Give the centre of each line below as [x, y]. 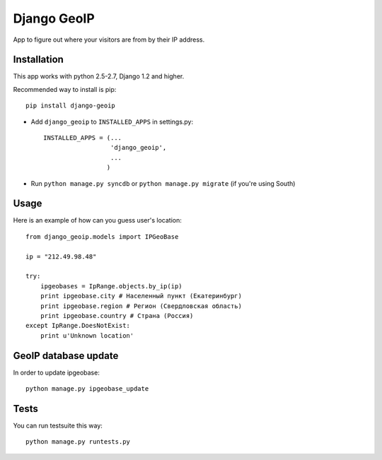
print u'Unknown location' [87, 335]
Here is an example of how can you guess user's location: [97, 220]
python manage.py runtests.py [78, 442]
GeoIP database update [66, 356]
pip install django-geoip [71, 106]
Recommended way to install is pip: [65, 89]
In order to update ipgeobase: [57, 372]
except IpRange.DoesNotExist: [78, 326]
